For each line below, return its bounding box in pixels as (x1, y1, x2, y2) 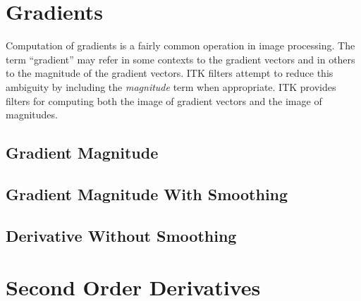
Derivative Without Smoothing (6, 224, 237, 246)
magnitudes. (6, 107, 58, 122)
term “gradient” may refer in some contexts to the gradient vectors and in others (6, 51, 355, 66)
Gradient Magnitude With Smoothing (6, 183, 288, 204)
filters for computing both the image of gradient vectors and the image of (6, 93, 322, 108)
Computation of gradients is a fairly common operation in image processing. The (6, 38, 355, 53)
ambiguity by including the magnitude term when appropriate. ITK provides (6, 79, 336, 94)
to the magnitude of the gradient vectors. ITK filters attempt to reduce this (6, 66, 334, 80)
